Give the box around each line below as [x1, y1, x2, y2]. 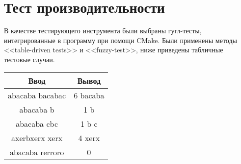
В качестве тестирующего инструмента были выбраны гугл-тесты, [4, 25, 202, 36]
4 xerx [78, 132, 100, 143]
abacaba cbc [16, 117, 58, 129]
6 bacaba [74, 89, 105, 101]
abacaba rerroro [9, 146, 64, 158]
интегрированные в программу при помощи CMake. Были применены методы [4, 35, 237, 45]
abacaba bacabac [8, 89, 66, 101]
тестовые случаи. [4, 54, 55, 64]
